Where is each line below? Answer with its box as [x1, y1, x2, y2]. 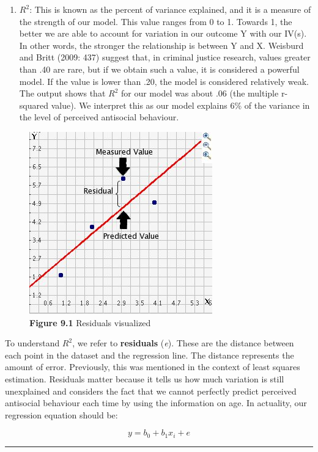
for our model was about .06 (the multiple [121, 87, 279, 100]
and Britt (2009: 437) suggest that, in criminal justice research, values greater [19, 51, 311, 64]
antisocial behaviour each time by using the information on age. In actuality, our [5, 396, 307, 409]
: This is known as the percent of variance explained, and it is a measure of [29, 3, 311, 15]
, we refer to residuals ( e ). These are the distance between [72, 337, 294, 349]
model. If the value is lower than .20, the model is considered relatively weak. [19, 75, 309, 87]
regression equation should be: [5, 408, 118, 421]
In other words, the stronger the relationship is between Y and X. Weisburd [19, 38, 304, 51]
